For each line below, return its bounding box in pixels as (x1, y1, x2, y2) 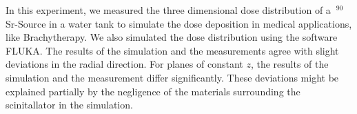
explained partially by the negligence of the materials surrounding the (6, 84, 300, 98)
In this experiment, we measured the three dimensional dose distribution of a (6, 3, 331, 17)
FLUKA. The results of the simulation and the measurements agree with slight (6, 43, 339, 57)
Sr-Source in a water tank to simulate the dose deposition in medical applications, (6, 16, 352, 30)
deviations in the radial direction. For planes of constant (6, 57, 243, 71)
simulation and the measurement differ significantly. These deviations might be (6, 70, 339, 84)
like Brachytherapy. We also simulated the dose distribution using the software (6, 30, 338, 44)
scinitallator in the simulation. (6, 97, 133, 112)
